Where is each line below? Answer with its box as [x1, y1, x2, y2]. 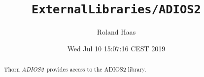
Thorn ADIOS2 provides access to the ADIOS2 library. [3, 65, 146, 74]
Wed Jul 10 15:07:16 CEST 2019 [67, 43, 166, 53]
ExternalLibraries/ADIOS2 [32, 2, 201, 17]
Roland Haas [97, 27, 136, 37]
